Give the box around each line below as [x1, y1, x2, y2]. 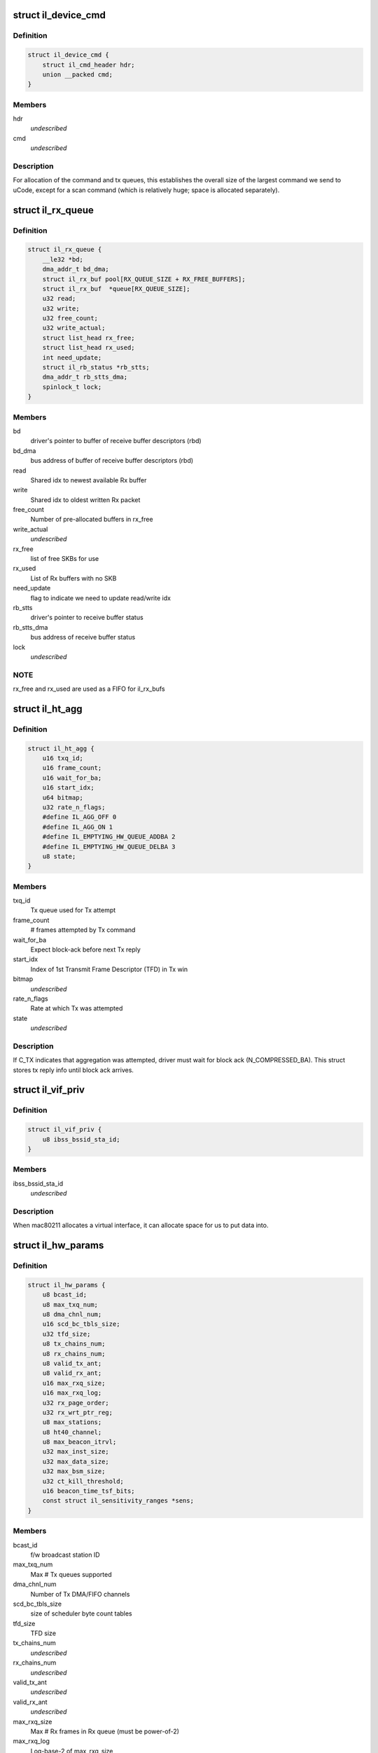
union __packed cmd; [42, 70, 113, 79]
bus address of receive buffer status [30, 633, 136, 642]
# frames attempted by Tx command [30, 926, 136, 934]
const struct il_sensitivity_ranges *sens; [42, 1497, 194, 1505]
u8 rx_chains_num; [42, 1350, 106, 1358]
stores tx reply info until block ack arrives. [13, 1066, 134, 1074]
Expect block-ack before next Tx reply [30, 945, 141, 954]
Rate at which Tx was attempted [30, 1004, 123, 1013]
